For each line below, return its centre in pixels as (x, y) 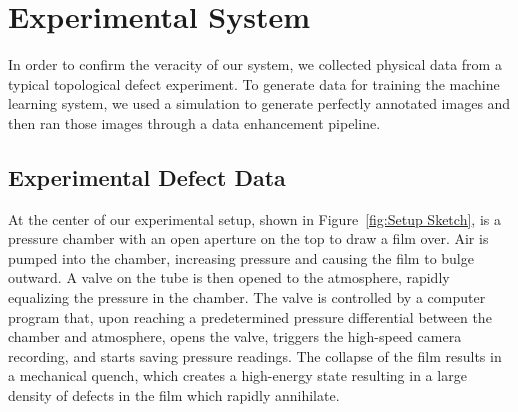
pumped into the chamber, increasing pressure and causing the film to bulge (241, 257)
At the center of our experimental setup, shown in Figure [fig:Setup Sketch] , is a (254, 218)
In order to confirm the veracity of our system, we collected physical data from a (255, 64)
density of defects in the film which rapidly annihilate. (174, 395)
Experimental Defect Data (147, 176)
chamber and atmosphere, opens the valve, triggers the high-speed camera (235, 336)
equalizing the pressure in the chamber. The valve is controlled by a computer (247, 297)
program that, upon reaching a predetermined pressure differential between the (250, 316)
